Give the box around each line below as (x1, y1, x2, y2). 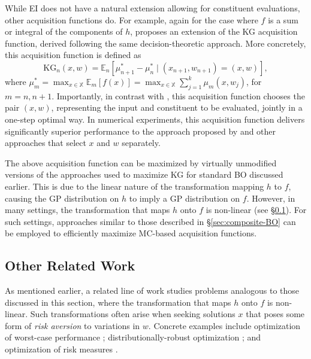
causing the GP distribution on (5, 191, 119, 204)
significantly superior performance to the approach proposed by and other (5, 124, 276, 137)
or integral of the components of (5, 25, 123, 38)
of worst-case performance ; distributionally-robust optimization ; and (5, 331, 261, 343)
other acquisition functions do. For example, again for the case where (5, 13, 258, 26)
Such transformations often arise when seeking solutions (30, 308, 235, 320)
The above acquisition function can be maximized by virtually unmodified (5, 156, 277, 169)
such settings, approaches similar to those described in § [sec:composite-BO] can (5, 215, 296, 227)
